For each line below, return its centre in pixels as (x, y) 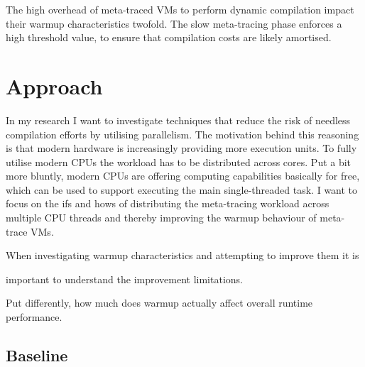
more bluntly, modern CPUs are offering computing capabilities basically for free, (183, 176)
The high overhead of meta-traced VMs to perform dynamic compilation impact (180, 9)
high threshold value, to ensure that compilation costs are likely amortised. (169, 37)
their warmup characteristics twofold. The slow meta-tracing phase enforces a (174, 23)
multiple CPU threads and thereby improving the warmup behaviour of (161, 218)
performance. (34, 317)
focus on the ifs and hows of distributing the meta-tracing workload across (168, 203)
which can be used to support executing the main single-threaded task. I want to (182, 189)
